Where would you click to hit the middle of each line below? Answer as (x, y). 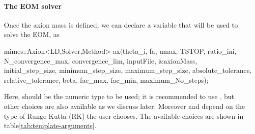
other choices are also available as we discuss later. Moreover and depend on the (125, 106)
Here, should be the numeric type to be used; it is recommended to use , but (119, 96)
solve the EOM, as (32, 34)
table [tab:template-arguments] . (50, 125)
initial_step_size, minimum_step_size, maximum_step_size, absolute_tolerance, (128, 70)
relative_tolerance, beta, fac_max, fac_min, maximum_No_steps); (106, 80)
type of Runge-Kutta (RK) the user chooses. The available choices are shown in (124, 116)
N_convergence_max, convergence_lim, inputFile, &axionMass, (101, 60)
